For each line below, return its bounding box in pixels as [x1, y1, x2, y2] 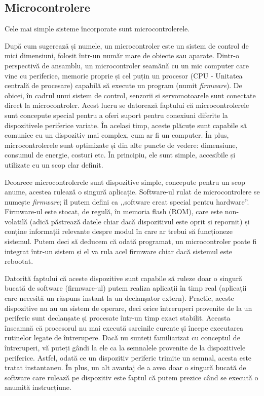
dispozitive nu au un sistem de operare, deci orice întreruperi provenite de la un [5, 302, 252, 313]
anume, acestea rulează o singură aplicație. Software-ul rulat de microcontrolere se [5, 186, 260, 197]
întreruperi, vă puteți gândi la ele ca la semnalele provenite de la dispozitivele [5, 342, 246, 353]
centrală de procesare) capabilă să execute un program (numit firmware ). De [5, 80, 242, 91]
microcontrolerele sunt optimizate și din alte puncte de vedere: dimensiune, [5, 139, 238, 150]
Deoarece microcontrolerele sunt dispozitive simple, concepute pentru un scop [5, 176, 245, 187]
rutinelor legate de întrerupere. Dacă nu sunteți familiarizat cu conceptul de [5, 332, 240, 343]
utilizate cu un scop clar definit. [5, 159, 103, 170]
